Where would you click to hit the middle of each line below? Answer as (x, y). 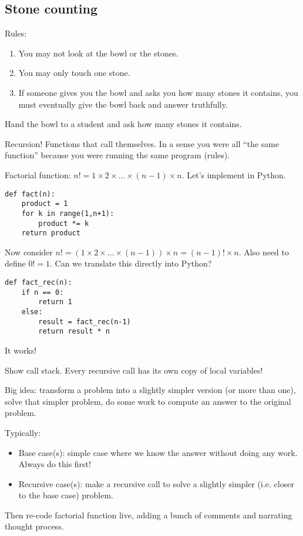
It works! (21, 350)
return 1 (55, 302)
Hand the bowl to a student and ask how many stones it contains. (123, 124)
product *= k (64, 223)
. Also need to (264, 252)
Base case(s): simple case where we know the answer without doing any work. (158, 452)
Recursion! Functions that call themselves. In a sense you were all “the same (142, 143)
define (15, 263)
